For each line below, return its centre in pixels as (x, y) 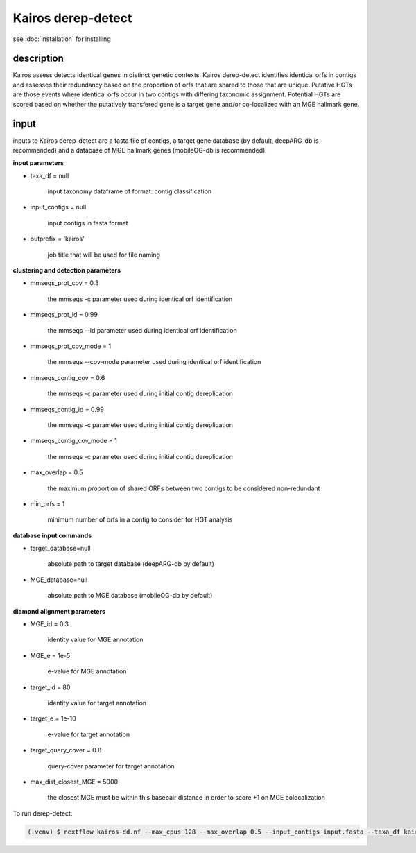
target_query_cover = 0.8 (66, 750)
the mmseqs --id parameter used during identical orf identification (142, 330)
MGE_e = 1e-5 (50, 655)
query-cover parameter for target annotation (111, 766)
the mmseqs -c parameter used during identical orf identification (140, 299)
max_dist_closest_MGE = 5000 (74, 782)
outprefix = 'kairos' (57, 239)
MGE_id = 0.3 (50, 624)
